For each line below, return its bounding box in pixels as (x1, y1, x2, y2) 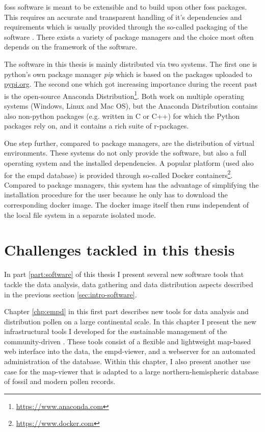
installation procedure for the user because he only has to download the (4, 189, 228, 200)
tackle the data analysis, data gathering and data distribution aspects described (4, 278, 253, 289)
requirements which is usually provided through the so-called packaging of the (4, 21, 248, 32)
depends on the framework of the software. (4, 41, 137, 52)
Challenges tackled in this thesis (4, 239, 235, 260)
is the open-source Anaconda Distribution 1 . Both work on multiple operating (4, 89, 244, 101)
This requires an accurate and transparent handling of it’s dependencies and (4, 11, 242, 22)
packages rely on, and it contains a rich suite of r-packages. (4, 120, 189, 131)
